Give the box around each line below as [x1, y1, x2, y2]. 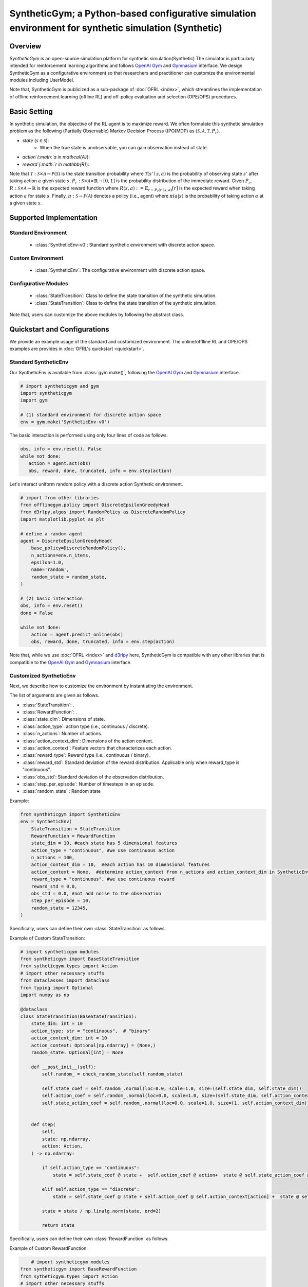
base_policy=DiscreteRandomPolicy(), [31, 545, 126, 551]
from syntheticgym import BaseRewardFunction [20, 1266, 137, 1272]
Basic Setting [9, 107, 53, 116]
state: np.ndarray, [42, 1136, 91, 1142]
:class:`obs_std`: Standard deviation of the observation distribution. [22, 774, 164, 780]
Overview [9, 42, 42, 50]
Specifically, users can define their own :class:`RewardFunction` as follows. [9, 1236, 169, 1242]
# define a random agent [20, 531, 83, 536]
